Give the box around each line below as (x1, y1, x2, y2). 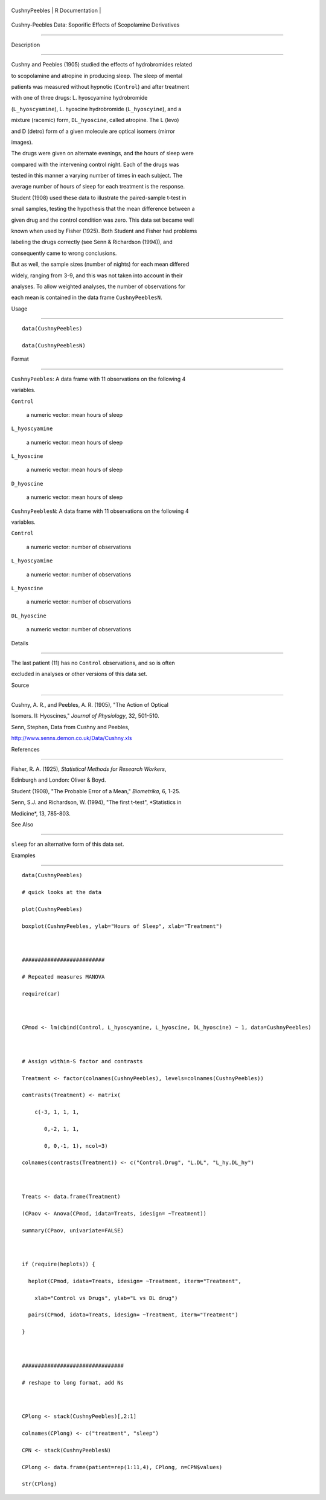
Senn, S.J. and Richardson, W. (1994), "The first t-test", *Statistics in (11, 799, 182, 806)
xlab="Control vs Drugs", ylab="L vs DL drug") (34, 1295, 178, 1301)
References (11, 745, 40, 753)
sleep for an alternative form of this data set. (11, 840, 124, 848)
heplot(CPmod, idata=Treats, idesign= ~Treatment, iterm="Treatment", (28, 1278, 241, 1284)
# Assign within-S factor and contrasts (22, 1058, 143, 1064)
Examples (11, 852, 36, 859)
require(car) (22, 990, 60, 997)
